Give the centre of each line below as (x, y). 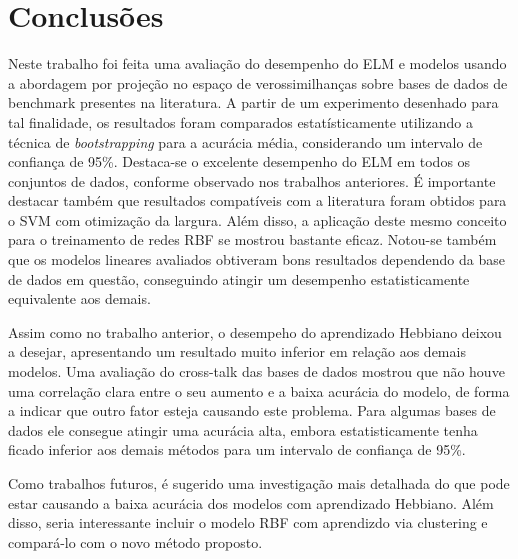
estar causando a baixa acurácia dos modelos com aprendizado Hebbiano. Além (251, 502)
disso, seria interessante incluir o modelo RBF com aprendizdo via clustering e (248, 522)
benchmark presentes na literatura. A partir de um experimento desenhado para (253, 102)
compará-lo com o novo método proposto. (135, 541)
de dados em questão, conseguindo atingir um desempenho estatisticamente (239, 278)
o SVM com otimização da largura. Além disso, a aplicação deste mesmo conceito (257, 219)
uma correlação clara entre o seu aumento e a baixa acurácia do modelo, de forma (259, 390)
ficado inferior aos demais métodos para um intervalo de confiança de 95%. (237, 449)
